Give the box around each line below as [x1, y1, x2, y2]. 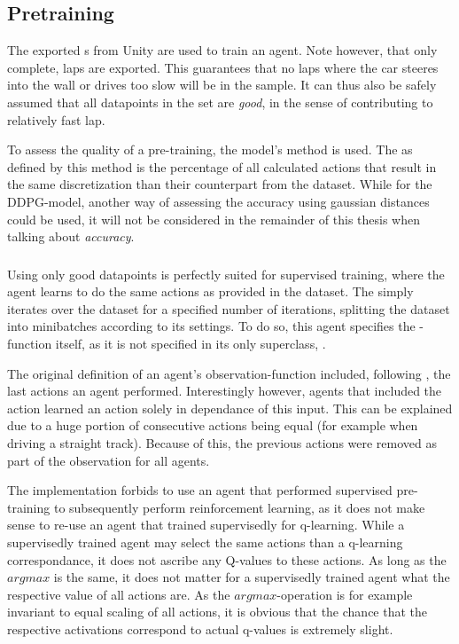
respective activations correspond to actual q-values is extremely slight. [7, 619, 393, 638]
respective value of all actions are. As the [7, 585, 230, 603]
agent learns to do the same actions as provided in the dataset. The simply [7, 282, 414, 301]
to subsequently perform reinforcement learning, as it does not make [53, 498, 425, 516]
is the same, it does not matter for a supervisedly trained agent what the [53, 568, 450, 586]
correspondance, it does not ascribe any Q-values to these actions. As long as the [7, 550, 447, 569]
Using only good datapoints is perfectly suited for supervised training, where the [7, 264, 445, 283]
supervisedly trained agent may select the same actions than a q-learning [7, 532, 403, 551]
